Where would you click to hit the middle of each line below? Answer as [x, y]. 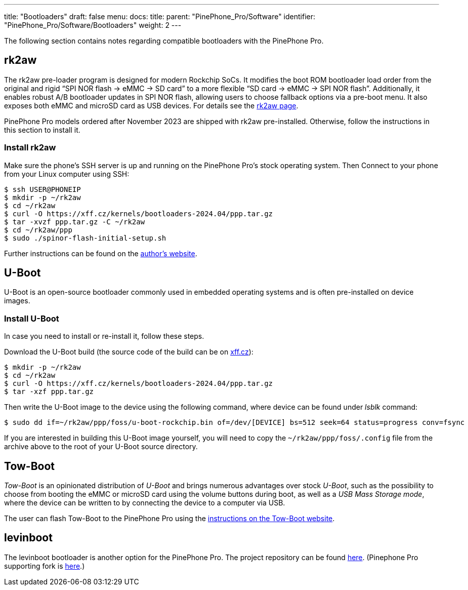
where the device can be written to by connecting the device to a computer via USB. [145, 503]
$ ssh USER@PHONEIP [42, 189]
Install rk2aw [30, 148]
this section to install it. [42, 130]
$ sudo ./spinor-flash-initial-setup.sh [85, 238]
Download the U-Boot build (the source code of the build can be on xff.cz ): [129, 352]
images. [17, 301]
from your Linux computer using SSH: [67, 174]
